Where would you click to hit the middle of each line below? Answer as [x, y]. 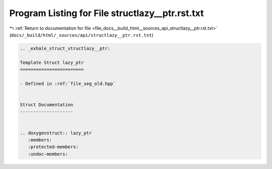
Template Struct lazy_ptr [52, 62]
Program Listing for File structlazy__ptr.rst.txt [107, 13]
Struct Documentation [47, 105]
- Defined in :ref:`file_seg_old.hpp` [68, 83]
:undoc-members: [48, 154]
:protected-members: [53, 147]
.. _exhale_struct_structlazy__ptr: [65, 48]
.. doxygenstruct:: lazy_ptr [56, 133]
